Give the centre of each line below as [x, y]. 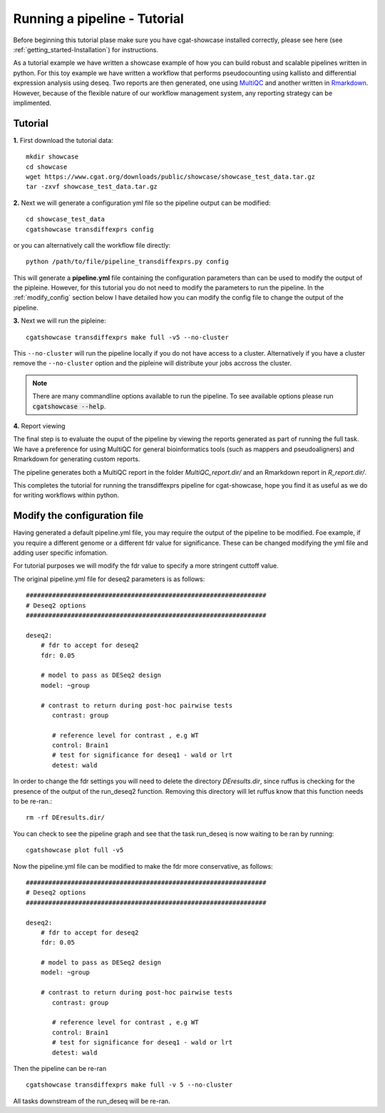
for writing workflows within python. [66, 495]
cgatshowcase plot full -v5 [75, 850]
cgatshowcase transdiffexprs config [90, 229]
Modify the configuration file [78, 516]
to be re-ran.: [33, 801]
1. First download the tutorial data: [63, 140]
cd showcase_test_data [66, 219]
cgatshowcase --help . [69, 406]
